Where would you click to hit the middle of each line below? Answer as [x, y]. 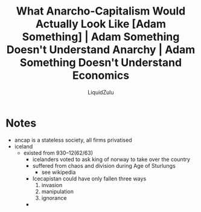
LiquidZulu [101, 92]
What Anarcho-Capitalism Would [101, 11]
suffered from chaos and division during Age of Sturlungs [104, 165]
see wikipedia [59, 172]
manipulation [57, 191]
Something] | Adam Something [101, 37]
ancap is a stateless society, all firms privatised [73, 140]
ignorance [54, 197]
